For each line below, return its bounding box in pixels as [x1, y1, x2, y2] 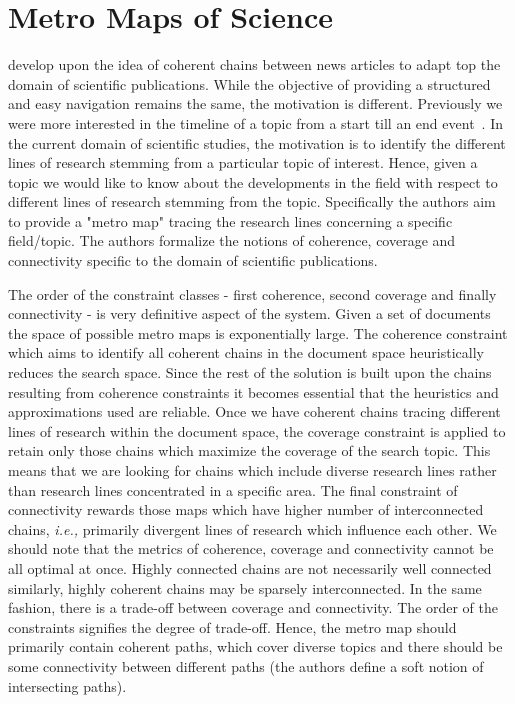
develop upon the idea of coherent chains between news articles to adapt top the [8, 54, 501, 75]
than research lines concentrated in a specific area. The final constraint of [8, 479, 458, 500]
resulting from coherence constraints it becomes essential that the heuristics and [8, 381, 499, 402]
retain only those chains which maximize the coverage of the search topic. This [8, 440, 491, 461]
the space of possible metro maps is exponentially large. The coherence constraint [8, 322, 508, 343]
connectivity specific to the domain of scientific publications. [8, 250, 378, 271]
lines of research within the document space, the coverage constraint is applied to [8, 420, 506, 441]
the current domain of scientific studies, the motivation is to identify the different [8, 132, 506, 153]
